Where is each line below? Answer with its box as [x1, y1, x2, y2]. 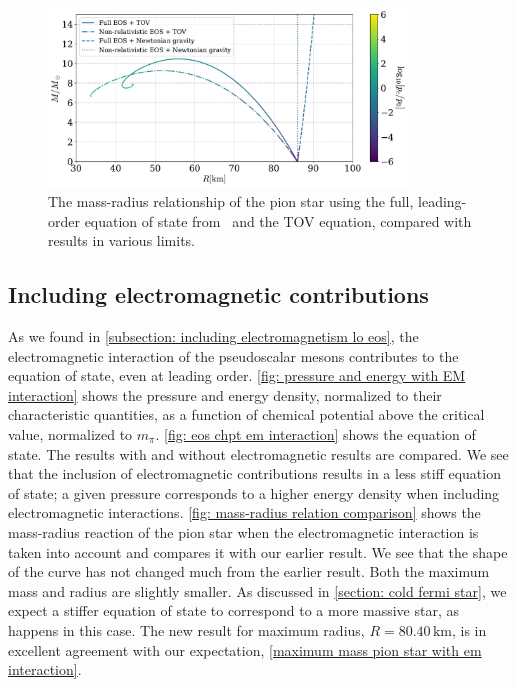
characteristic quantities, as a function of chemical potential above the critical [8, 404, 485, 425]
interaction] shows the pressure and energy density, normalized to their [8, 384, 442, 405]
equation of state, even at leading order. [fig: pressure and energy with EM [8, 365, 466, 386]
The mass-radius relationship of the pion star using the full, [48, 191, 414, 212]
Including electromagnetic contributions [8, 279, 429, 310]
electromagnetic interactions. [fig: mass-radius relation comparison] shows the [8, 502, 481, 523]
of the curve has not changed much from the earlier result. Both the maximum [8, 561, 490, 582]
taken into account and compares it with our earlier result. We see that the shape [8, 541, 508, 562]
